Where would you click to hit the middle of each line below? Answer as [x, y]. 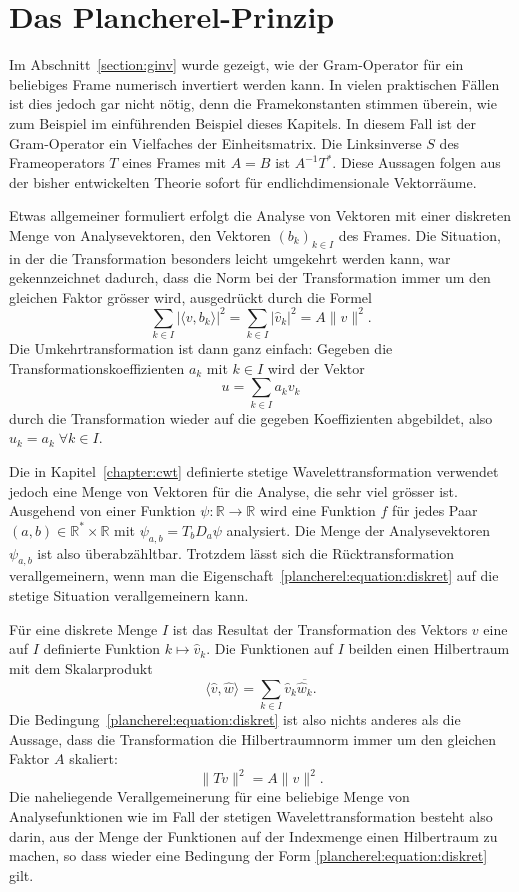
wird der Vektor [316, 367]
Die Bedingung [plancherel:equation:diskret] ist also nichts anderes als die [235, 719]
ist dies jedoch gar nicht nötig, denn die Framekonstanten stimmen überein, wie [253, 103]
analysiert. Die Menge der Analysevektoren [358, 529]
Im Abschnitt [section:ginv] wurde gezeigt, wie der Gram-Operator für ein [236, 64]
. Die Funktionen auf [269, 648]
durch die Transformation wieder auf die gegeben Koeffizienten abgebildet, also [251, 417]
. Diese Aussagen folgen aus [416, 162]
